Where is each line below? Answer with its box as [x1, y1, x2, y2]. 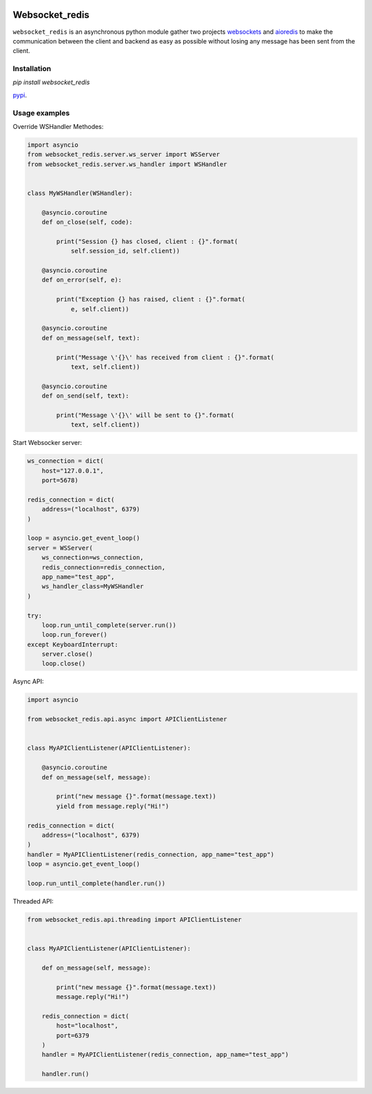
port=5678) [41, 477, 79, 484]
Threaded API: [12, 897, 54, 905]
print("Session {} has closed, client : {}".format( [56, 237, 238, 245]
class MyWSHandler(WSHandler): [27, 189, 134, 197]
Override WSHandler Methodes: [12, 122, 104, 130]
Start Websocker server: [12, 439, 82, 447]
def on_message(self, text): [41, 334, 141, 341]
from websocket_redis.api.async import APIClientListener [27, 715, 227, 724]
